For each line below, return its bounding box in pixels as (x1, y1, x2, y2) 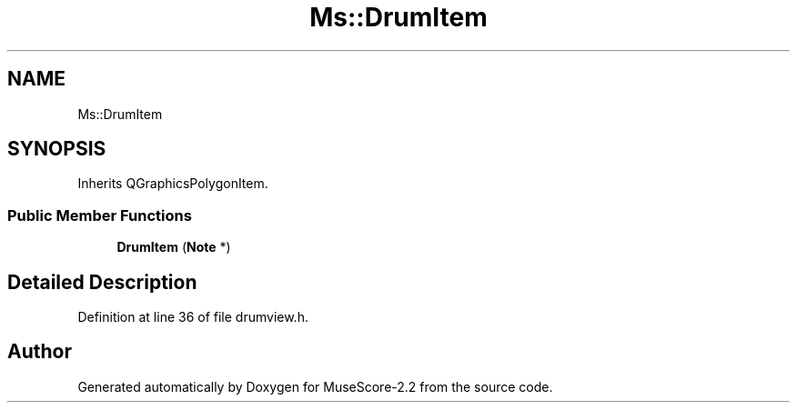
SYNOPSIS (7, 137, 106, 161)
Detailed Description (7, 270, 197, 294)
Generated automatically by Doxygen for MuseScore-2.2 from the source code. (77, 378, 553, 395)
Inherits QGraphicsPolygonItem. (77, 175, 268, 192)
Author (7, 340, 72, 364)
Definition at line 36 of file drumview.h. (77, 309, 308, 325)
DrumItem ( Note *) (116, 239, 231, 255)
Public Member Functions (7, 205, 192, 225)
